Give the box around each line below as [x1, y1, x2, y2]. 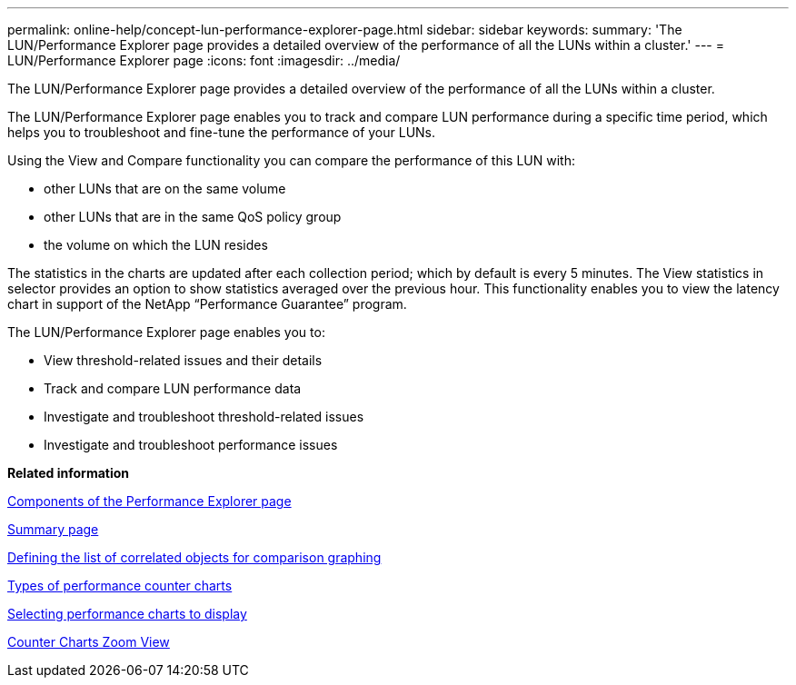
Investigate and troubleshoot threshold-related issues [44, 409, 364, 424]
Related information [7, 465, 130, 481]
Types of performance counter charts [7, 578, 233, 593]
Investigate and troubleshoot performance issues [44, 437, 338, 452]
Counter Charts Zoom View [7, 634, 170, 650]
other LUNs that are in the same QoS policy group [44, 209, 342, 224]
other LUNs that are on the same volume [44, 181, 286, 196]
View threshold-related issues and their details [44, 352, 323, 368]
